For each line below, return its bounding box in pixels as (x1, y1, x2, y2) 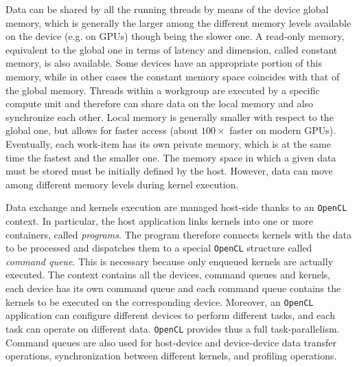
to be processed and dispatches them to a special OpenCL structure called (5, 241, 312, 255)
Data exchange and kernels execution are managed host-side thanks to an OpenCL (5, 200, 347, 214)
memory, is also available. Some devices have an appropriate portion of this (5, 56, 322, 70)
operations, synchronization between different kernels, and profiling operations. (5, 348, 337, 363)
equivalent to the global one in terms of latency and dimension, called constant (5, 42, 338, 56)
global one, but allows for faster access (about (5, 123, 198, 137)
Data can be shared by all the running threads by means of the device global (5, 2, 329, 16)
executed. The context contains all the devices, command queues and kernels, (5, 267, 331, 282)
